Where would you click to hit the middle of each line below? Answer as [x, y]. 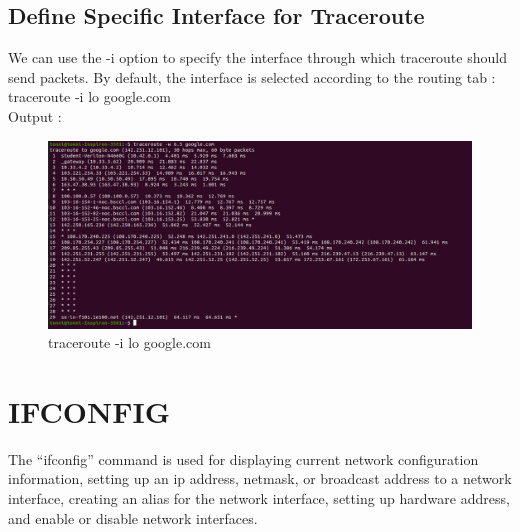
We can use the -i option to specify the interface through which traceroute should [257, 57]
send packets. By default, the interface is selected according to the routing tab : [252, 76]
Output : [35, 115]
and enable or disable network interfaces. [133, 517]
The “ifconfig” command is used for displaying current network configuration [243, 458]
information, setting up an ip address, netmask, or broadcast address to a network [260, 478]
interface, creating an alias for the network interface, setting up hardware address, [259, 498]
